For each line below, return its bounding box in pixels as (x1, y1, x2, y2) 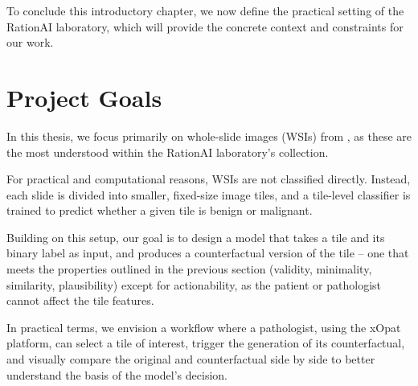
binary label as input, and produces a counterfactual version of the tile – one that (6, 244, 409, 261)
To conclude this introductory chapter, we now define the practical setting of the (6, 2, 404, 18)
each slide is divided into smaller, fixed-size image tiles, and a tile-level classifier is (6, 186, 411, 203)
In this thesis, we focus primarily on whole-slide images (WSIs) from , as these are (6, 127, 412, 144)
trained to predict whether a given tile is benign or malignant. (6, 202, 313, 219)
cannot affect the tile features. (6, 292, 154, 309)
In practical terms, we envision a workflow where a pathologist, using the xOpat (6, 318, 401, 335)
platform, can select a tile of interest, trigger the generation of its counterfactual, (6, 335, 405, 351)
